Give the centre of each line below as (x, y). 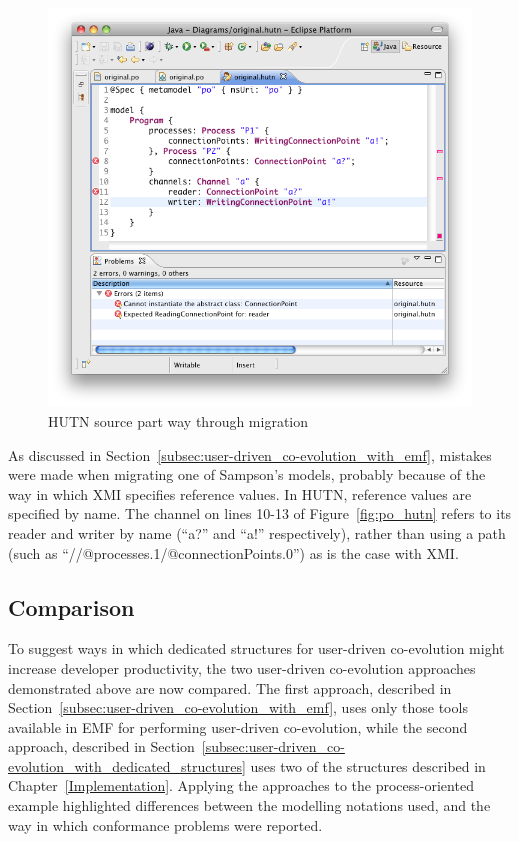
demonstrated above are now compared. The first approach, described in (230, 687)
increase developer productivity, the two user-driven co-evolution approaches (242, 667)
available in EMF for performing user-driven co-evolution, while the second (238, 726)
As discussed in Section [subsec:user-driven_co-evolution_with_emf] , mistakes (250, 454)
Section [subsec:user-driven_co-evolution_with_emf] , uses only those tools (238, 707)
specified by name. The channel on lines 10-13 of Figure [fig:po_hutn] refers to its (260, 513)
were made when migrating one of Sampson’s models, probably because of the (247, 474)
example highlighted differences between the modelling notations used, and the (249, 805)
